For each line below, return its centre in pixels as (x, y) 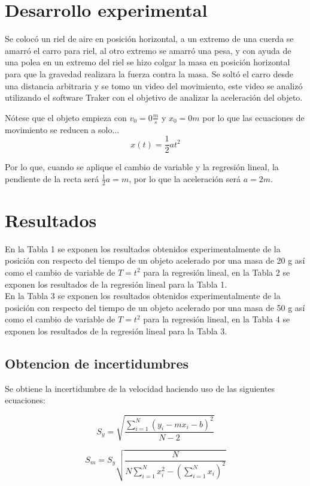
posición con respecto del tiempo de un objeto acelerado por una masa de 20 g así (155, 260)
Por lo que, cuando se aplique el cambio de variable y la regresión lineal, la (142, 167)
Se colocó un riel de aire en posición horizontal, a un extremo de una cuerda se (149, 39)
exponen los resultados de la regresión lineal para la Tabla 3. (116, 330)
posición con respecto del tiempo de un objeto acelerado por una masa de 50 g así (155, 307)
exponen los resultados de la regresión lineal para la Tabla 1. (116, 284)
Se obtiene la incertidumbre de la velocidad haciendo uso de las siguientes (140, 388)
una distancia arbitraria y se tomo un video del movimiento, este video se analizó (154, 85)
